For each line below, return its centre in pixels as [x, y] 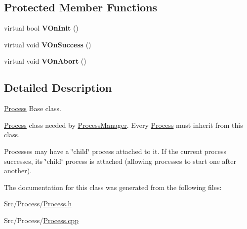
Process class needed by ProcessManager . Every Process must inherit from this [123, 125]
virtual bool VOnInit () [41, 28]
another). [18, 171]
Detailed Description [58, 88]
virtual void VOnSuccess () [48, 44]
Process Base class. [33, 108]
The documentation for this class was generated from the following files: [113, 187]
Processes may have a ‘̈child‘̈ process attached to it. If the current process [115, 151]
